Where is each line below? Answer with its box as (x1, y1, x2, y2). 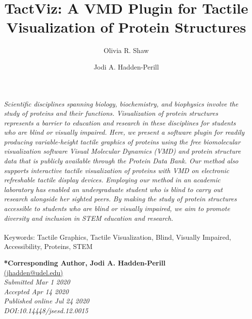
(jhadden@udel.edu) (4, 267, 63, 277)
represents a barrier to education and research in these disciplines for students (4, 117, 236, 127)
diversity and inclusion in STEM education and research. (4, 213, 173, 223)
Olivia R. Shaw (103, 45, 149, 55)
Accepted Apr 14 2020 (4, 286, 69, 296)
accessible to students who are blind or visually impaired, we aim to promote (4, 203, 230, 213)
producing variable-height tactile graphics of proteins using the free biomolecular (4, 136, 241, 146)
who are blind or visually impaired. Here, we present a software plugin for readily (4, 127, 245, 137)
